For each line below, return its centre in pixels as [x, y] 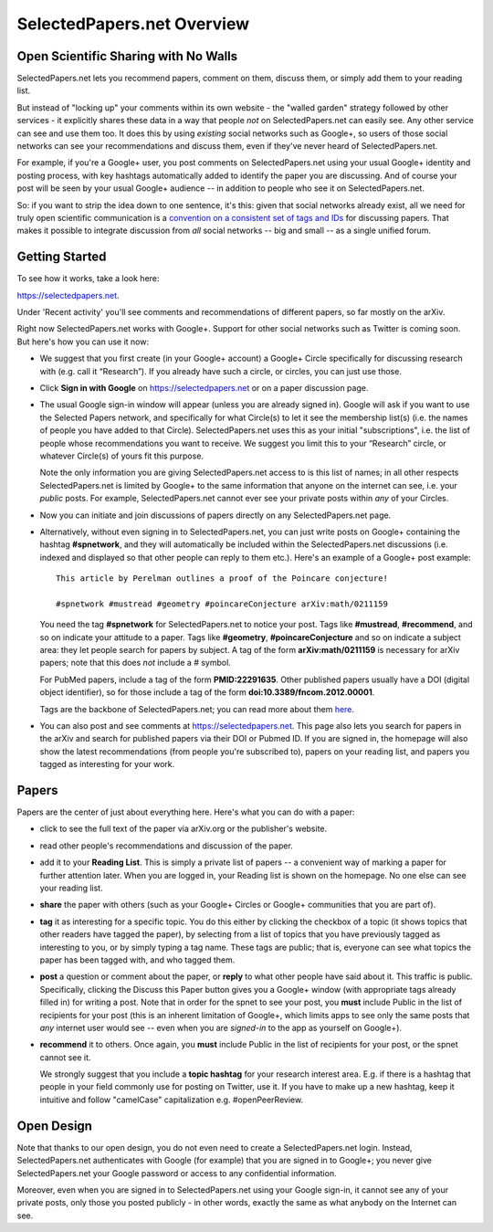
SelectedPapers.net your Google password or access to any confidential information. [177, 1173]
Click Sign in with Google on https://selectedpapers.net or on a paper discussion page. [204, 388]
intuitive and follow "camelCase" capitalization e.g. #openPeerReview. [172, 1100]
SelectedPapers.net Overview [133, 24]
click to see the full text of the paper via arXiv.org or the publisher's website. [184, 829]
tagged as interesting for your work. [107, 764]
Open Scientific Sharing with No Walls [127, 56]
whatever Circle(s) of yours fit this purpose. [122, 456]
